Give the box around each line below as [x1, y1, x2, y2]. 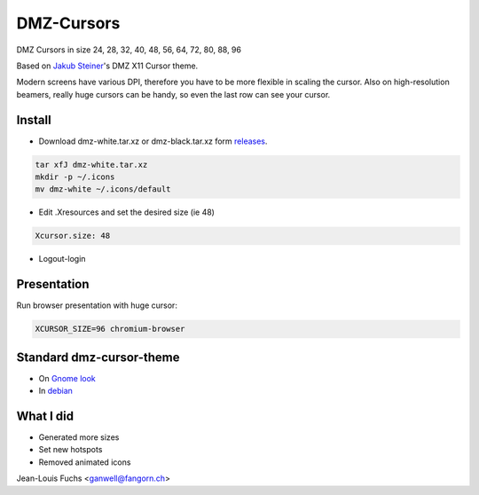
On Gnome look [38, 373, 97, 383]
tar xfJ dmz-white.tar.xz [35, 160, 148, 169]
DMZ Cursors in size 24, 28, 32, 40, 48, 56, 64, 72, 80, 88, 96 [16, 44, 241, 55]
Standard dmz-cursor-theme [16, 350, 180, 365]
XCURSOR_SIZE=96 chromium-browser [35, 324, 185, 334]
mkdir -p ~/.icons [35, 172, 115, 182]
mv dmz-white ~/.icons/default [35, 185, 172, 194]
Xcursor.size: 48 [35, 231, 111, 241]
